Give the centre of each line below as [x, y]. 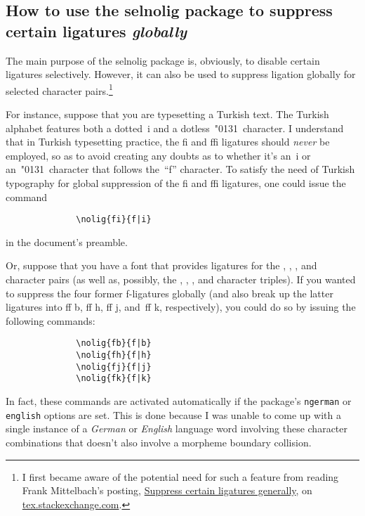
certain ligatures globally [96, 31]
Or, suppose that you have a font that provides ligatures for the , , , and [161, 265]
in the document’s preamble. [67, 241]
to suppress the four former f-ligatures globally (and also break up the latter [170, 293]
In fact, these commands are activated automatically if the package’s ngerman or [179, 401]
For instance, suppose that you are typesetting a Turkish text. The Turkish [167, 114]
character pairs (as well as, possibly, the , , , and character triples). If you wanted [181, 279]
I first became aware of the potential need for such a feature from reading [180, 476]
